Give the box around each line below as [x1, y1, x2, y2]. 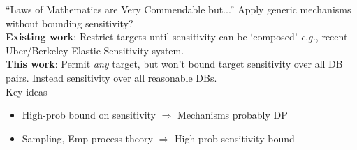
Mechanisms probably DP [177, 107, 288, 122]
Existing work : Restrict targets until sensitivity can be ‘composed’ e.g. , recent [6, 29, 348, 44]
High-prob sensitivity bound [175, 130, 295, 145]
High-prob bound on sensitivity [22, 107, 156, 122]
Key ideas [6, 84, 48, 98]
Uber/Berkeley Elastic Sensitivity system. [6, 43, 184, 57]
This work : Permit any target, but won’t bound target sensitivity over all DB [6, 57, 343, 71]
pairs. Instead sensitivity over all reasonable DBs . [6, 70, 217, 84]
